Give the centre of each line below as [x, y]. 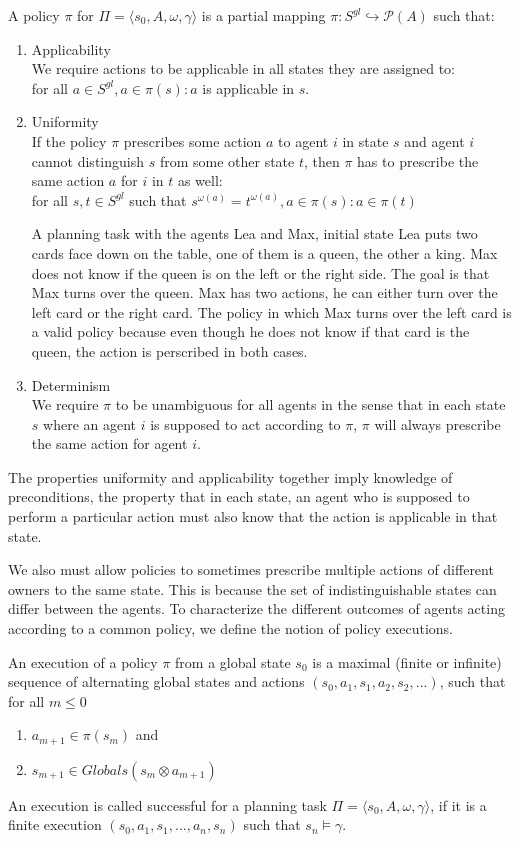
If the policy [69, 140]
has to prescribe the [418, 160]
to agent [303, 140]
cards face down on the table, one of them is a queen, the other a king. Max [264, 252]
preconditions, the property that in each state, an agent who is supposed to [239, 496]
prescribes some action [192, 140]
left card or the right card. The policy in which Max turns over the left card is [271, 311]
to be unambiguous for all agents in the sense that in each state [310, 404]
